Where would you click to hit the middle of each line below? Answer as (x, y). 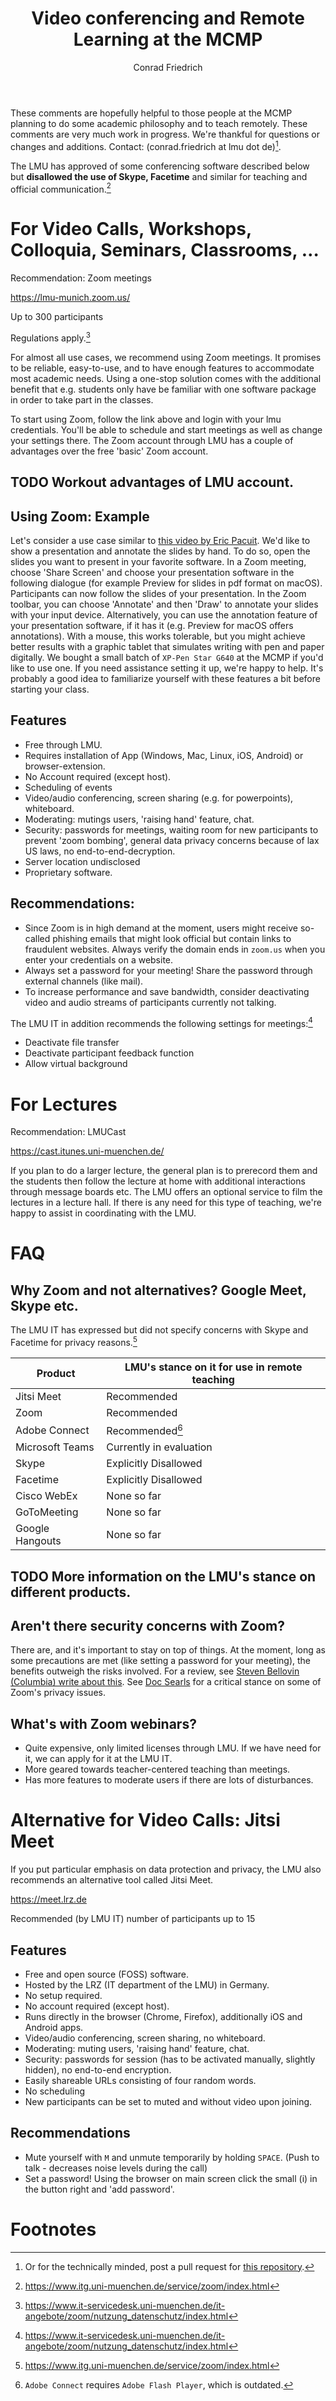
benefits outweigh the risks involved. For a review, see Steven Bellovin (155, 1671)
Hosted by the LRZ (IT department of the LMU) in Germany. (147, 1985)
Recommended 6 (144, 1430)
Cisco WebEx (46, 1496)
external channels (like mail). (84, 981)
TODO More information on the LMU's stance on (163, 1576)
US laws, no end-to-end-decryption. (100, 851)
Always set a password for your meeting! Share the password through (168, 970)
